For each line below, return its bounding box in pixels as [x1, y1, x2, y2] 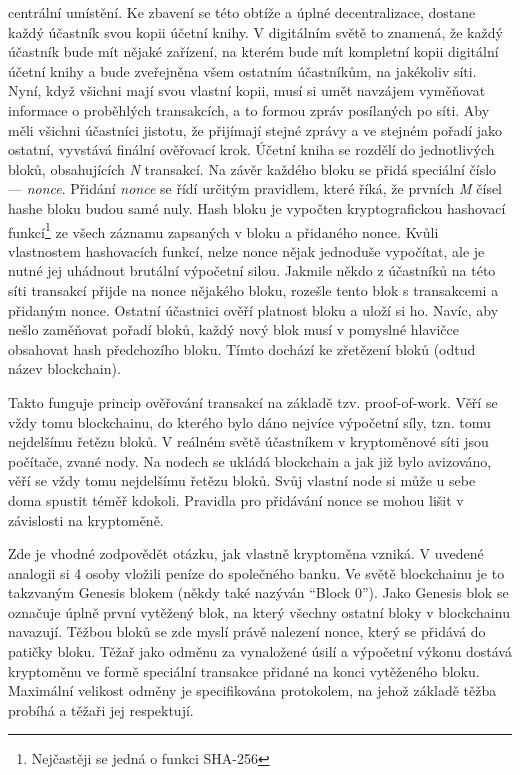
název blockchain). [8, 358, 121, 379]
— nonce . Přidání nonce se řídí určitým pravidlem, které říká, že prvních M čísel [8, 178, 503, 199]
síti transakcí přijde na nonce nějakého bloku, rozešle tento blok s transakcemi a [8, 279, 499, 300]
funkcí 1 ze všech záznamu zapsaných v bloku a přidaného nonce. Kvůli [8, 218, 439, 242]
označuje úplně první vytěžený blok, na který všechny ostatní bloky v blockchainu [8, 601, 510, 622]
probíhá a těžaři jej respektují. [8, 699, 194, 720]
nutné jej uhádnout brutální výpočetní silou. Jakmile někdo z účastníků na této [8, 260, 496, 281]
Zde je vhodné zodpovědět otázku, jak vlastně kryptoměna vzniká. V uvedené [8, 543, 484, 564]
